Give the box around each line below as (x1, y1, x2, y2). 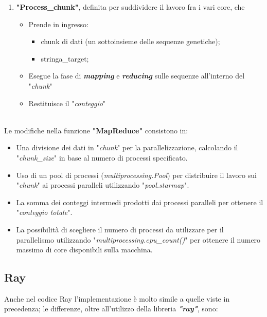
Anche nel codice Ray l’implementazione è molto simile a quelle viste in (4, 293, 230, 304)
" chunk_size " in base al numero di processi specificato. (16, 152, 188, 163)
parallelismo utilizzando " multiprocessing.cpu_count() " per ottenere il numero (16, 234, 261, 245)
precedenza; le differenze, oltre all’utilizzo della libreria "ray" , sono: (4, 303, 218, 314)
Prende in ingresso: (28, 18, 88, 29)
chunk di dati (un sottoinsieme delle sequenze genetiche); (41, 36, 220, 47)
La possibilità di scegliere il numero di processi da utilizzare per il (16, 224, 224, 234)
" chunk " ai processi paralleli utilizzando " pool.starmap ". (16, 180, 189, 190)
